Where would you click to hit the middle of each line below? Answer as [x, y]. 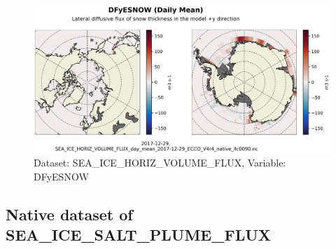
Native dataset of [69, 214]
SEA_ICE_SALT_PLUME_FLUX [139, 235]
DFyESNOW [61, 176]
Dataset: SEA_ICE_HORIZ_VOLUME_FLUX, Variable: [160, 163]
